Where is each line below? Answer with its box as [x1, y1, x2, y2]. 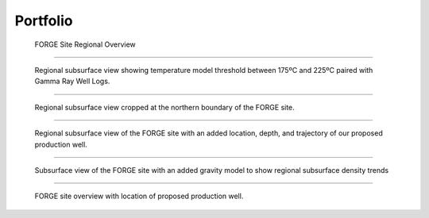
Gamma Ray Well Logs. [34, 76, 110, 86]
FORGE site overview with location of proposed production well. [34, 191, 244, 201]
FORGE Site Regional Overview [34, 40, 137, 49]
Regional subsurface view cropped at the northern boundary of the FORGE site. [34, 102, 296, 112]
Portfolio [14, 12, 73, 29]
